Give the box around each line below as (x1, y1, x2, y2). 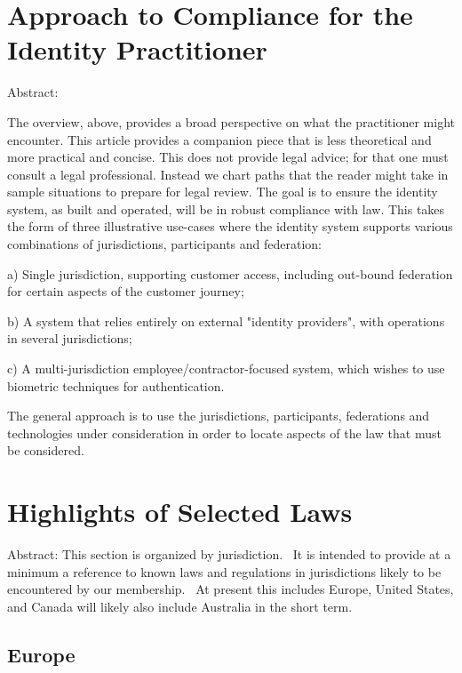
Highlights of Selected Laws (7, 493, 353, 530)
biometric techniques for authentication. (7, 376, 225, 395)
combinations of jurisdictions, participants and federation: (7, 235, 322, 253)
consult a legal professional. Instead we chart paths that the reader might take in (7, 164, 449, 183)
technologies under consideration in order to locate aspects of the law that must (7, 423, 442, 442)
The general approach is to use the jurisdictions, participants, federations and (7, 406, 430, 425)
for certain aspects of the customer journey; (7, 282, 244, 300)
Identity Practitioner (7, 31, 267, 68)
